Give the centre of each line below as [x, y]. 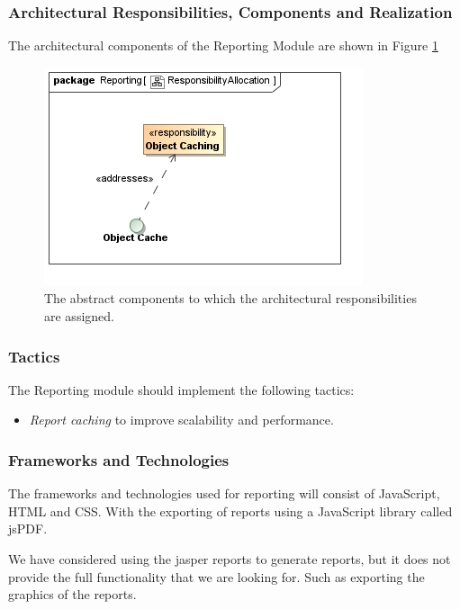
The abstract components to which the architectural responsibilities [230, 298]
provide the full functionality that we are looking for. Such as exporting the [216, 576]
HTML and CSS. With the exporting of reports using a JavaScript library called [230, 510]
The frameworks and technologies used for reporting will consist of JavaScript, [224, 493]
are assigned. [79, 316]
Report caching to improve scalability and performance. [181, 420]
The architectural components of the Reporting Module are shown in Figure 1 [223, 45]
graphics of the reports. [72, 594]
